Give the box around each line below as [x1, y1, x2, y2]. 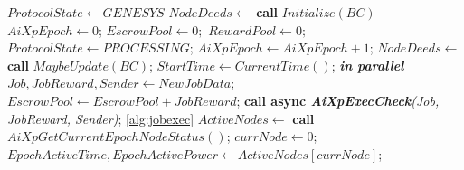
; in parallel [331, 55, 404, 74]
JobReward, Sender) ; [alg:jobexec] [7, 109, 194, 127]
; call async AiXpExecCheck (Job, [236, 90, 440, 109]
